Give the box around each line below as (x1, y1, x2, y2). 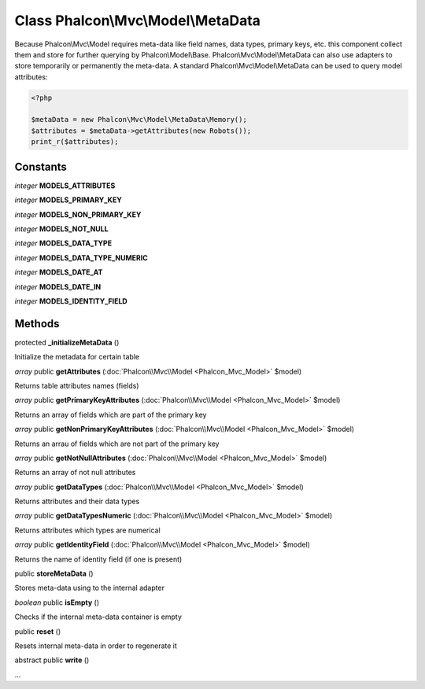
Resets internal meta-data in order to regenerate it (14, 641, 177, 650)
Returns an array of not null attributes (14, 468, 136, 477)
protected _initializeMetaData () (14, 337, 120, 347)
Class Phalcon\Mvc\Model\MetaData (14, 12, 261, 29)
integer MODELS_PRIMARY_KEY (14, 195, 122, 204)
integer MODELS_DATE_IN (14, 282, 102, 291)
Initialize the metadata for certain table (14, 352, 140, 362)
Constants (14, 160, 67, 173)
